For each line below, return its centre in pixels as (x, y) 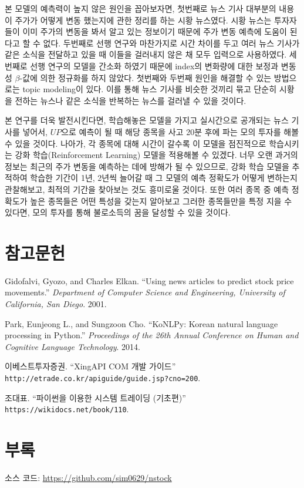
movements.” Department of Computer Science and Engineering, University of (145, 292)
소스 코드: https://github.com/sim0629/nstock (88, 477)
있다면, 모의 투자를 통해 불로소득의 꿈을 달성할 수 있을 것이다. (118, 212)
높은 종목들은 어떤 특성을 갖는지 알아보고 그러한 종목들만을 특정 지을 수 (161, 201)
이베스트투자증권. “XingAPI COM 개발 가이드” (90, 366)
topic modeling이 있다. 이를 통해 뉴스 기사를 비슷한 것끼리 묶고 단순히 (150, 89)
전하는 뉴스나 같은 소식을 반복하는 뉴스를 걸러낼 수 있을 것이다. (131, 100)
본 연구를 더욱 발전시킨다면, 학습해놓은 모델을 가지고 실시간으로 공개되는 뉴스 (147, 120)
